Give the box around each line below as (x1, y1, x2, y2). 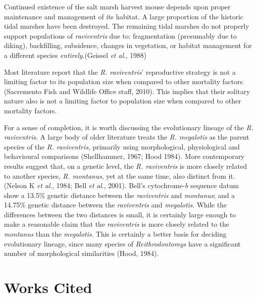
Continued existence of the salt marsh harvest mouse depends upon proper (4, 1, 231, 11)
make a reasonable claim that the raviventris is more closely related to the (4, 219, 229, 229)
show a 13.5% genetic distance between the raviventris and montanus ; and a (4, 190, 235, 200)
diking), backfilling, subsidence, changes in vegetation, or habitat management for (4, 40, 252, 50)
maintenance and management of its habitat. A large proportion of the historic (4, 11, 244, 21)
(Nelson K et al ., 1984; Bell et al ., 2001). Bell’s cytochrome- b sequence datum (4, 180, 239, 191)
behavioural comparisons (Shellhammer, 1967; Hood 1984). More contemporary (4, 151, 245, 161)
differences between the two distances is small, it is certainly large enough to (4, 209, 236, 219)
